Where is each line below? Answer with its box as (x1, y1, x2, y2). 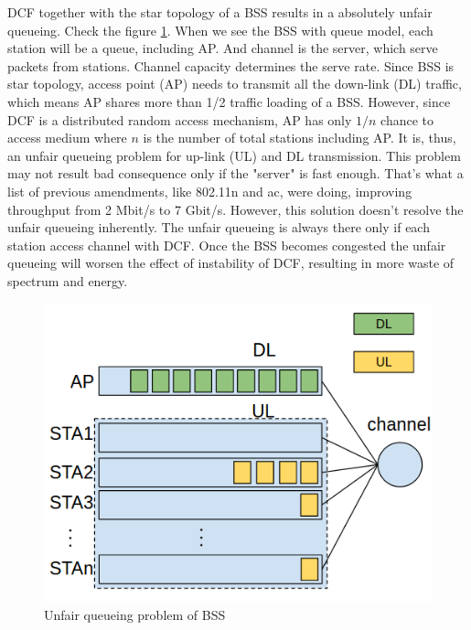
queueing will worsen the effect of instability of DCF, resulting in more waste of (7, 253, 455, 272)
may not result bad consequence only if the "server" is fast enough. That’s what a (7, 164, 464, 183)
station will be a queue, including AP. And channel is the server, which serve (7, 38, 438, 58)
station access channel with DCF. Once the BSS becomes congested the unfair (7, 235, 446, 254)
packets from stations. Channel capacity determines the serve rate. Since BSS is (7, 56, 455, 75)
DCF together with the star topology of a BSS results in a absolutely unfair (7, 3, 433, 21)
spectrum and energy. (7, 271, 128, 290)
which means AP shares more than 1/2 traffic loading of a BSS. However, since (7, 91, 451, 111)
